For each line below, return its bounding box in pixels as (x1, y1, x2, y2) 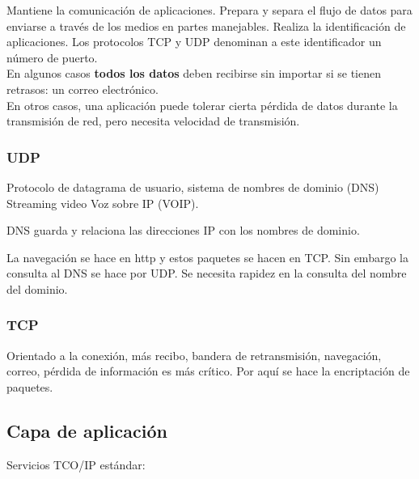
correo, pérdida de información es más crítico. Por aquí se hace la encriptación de (6, 362, 410, 379)
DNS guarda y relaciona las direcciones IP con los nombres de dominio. (6, 222, 360, 239)
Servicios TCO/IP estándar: (6, 456, 146, 473)
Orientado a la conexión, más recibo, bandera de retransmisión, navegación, (6, 346, 382, 363)
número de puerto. (6, 49, 98, 66)
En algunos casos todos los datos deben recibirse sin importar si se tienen (6, 65, 382, 82)
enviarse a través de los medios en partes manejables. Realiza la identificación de (6, 17, 406, 34)
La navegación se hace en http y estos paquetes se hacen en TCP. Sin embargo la (6, 248, 408, 265)
